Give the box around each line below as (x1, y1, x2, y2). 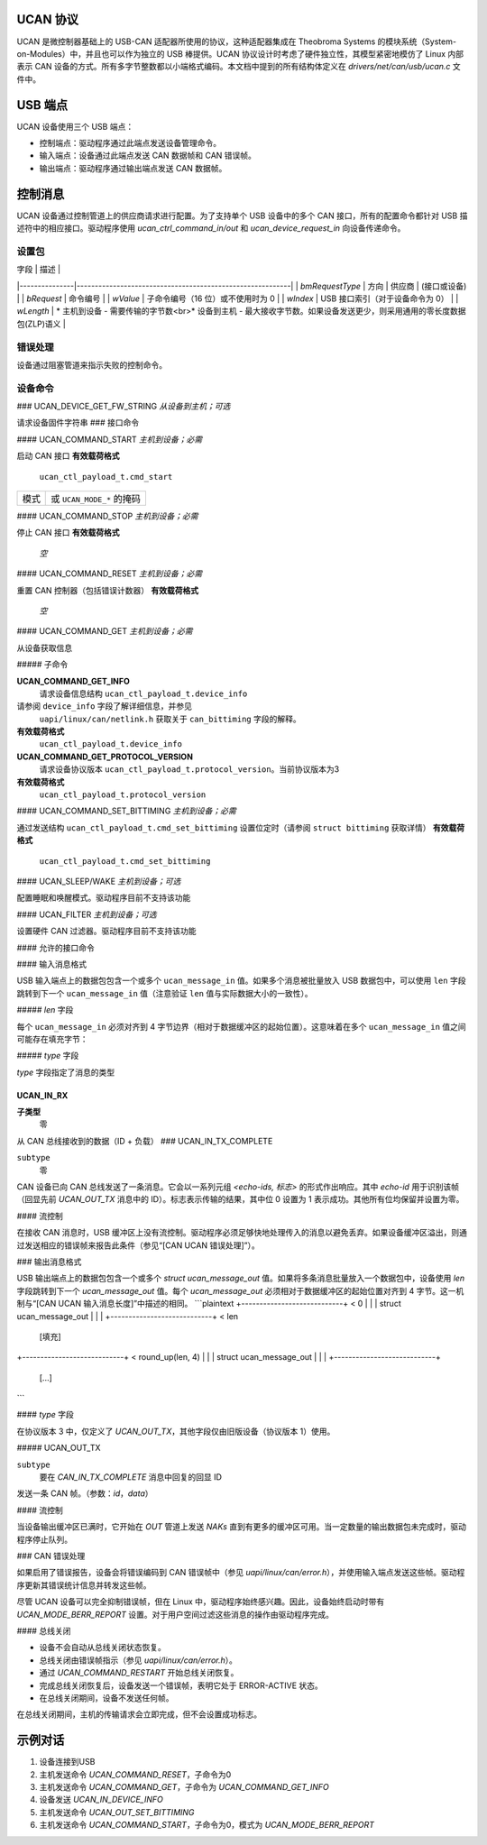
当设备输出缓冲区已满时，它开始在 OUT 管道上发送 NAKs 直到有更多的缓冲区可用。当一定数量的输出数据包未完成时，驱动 (16, 1521, 466, 1532)
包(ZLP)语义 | (16, 318, 67, 329)
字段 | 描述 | (16, 264, 61, 275)
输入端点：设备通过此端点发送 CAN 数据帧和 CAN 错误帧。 (39, 150, 257, 161)
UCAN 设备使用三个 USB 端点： (16, 121, 134, 132)
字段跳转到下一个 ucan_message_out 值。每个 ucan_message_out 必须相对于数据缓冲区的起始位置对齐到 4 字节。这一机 (16, 1285, 464, 1296)
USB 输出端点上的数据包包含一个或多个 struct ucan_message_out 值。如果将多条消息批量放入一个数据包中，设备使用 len (16, 1272, 465, 1284)
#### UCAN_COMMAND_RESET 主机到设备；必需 (16, 568, 203, 579)
